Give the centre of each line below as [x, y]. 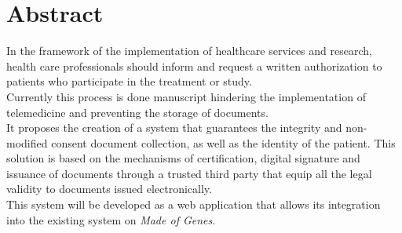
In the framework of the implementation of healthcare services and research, [189, 51]
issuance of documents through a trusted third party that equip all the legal [189, 173]
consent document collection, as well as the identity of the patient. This [223, 142]
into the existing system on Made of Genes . [111, 219]
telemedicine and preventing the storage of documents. [137, 112]
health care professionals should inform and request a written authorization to [194, 66]
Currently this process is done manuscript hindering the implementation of [186, 96]
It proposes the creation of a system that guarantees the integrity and [174, 127]
